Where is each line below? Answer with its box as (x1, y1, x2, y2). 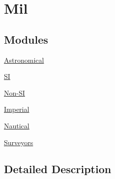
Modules (4, 31, 48, 47)
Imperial (4, 104, 29, 114)
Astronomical (4, 54, 44, 65)
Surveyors (4, 137, 33, 147)
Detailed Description (4, 161, 112, 176)
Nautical (4, 120, 29, 130)
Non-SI (4, 87, 25, 98)
